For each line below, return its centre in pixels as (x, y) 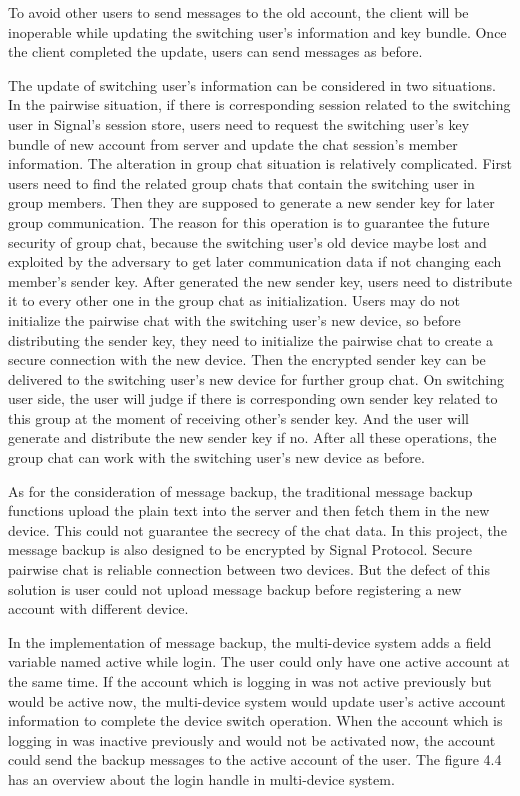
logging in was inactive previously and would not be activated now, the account (252, 739)
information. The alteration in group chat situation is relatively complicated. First (260, 163)
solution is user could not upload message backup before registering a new (235, 588)
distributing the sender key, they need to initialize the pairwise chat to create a (250, 339)
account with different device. (98, 608)
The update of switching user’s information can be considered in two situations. (252, 84)
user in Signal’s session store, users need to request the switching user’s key (239, 123)
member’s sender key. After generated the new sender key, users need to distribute (260, 280)
